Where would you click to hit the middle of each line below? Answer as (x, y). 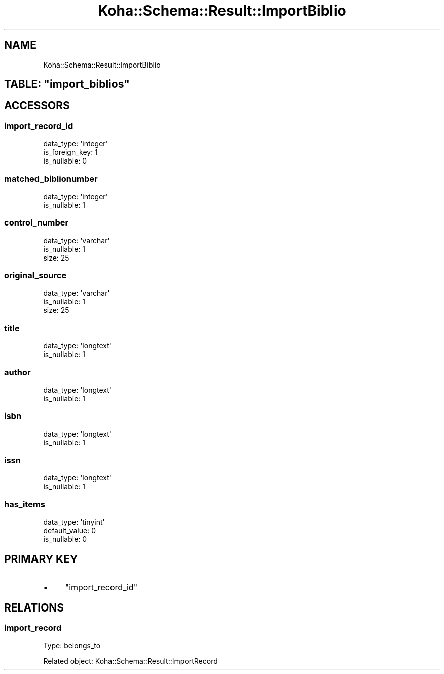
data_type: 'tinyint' (74, 522)
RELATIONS (34, 607)
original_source (35, 276)
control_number (36, 223)
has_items (25, 504)
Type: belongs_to (72, 646)
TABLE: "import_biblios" (67, 84)
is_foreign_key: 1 (70, 152)
